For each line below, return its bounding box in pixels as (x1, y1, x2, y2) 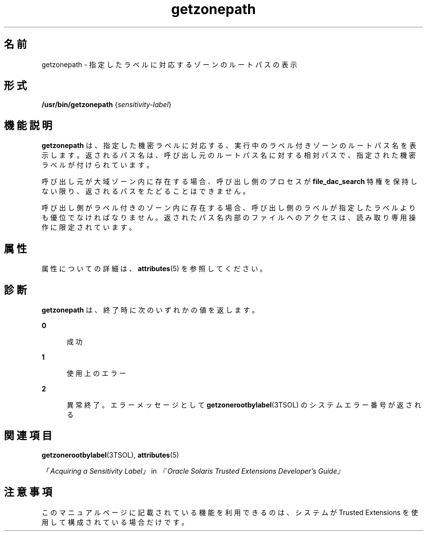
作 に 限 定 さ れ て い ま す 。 (41, 223, 136, 232)
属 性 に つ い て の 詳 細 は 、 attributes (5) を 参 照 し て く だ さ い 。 (41, 264, 267, 273)
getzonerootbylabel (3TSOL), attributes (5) (41, 450, 179, 459)
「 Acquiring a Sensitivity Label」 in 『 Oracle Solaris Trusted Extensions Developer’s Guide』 (41, 466, 344, 475)
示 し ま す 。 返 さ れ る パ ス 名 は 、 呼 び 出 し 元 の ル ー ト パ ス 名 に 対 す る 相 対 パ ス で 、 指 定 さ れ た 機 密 (41, 151, 416, 160)
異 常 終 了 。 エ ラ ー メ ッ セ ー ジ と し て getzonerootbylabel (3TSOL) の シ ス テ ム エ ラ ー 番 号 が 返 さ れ (67, 400, 421, 409)
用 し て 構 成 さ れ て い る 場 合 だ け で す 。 (41, 517, 189, 526)
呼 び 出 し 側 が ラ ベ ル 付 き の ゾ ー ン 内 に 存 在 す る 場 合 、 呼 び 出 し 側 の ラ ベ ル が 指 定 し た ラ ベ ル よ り (41, 203, 416, 212)
